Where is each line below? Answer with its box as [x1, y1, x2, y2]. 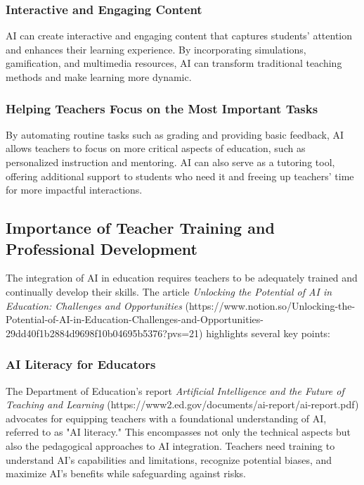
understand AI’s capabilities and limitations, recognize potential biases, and [6, 452, 332, 467]
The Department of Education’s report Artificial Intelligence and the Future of [6, 383, 344, 398]
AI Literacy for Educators [6, 355, 156, 373]
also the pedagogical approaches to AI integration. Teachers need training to [6, 438, 335, 453]
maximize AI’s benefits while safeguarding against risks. [6, 466, 246, 481]
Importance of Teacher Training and [6, 217, 275, 239]
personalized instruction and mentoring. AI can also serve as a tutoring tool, [6, 155, 335, 169]
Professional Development [6, 237, 197, 259]
